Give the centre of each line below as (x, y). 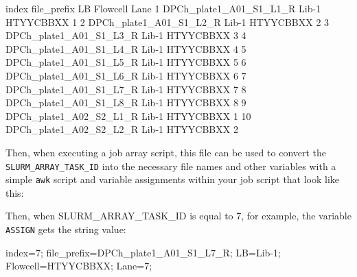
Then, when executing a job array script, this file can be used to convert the (166, 152)
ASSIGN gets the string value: (66, 229)
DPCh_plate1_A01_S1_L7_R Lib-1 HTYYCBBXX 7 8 (126, 89)
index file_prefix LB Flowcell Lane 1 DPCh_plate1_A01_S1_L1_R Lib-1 (163, 8)
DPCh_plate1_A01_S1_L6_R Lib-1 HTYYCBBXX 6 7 (126, 75)
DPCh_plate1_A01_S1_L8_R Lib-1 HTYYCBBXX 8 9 (126, 103)
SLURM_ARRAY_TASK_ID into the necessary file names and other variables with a (171, 166)
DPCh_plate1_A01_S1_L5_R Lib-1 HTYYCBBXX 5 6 (126, 62)
